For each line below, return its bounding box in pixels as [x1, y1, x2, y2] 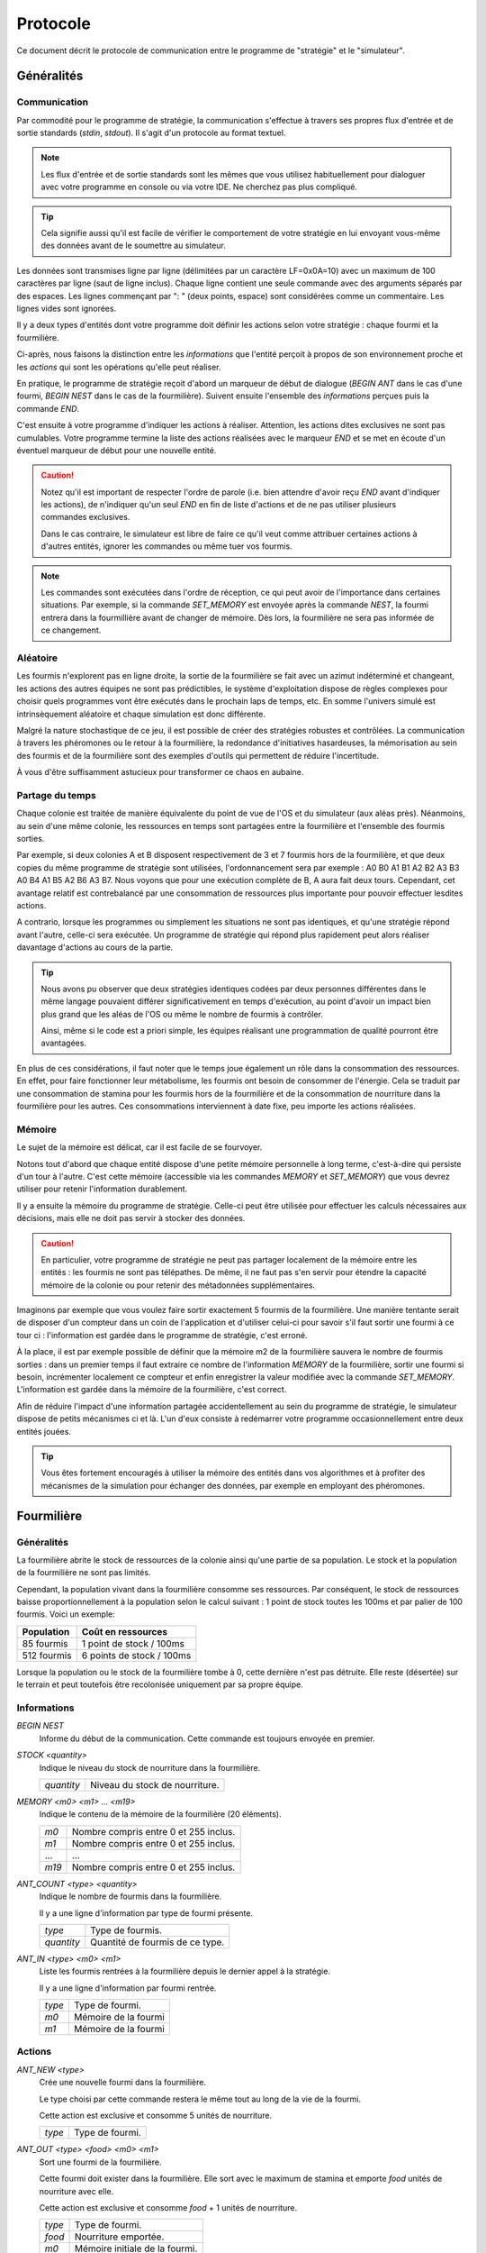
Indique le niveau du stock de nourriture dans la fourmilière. [39, 1762, 261, 1773]
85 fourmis [22, 1637, 68, 1649]
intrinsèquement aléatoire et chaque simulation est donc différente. [16, 708, 265, 719]
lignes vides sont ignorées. [16, 303, 117, 314]
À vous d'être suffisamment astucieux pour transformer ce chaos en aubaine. [16, 767, 304, 778]
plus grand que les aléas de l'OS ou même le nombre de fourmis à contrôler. [40, 1008, 324, 1019]
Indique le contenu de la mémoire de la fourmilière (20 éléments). [39, 1809, 282, 1820]
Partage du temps [16, 789, 96, 801]
